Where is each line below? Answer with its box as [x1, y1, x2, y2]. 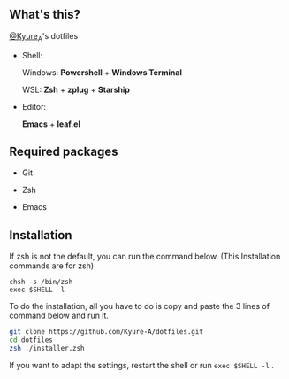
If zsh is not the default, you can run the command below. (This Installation [9, 251, 281, 262]
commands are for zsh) [9, 260, 95, 271]
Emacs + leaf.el [21, 119, 81, 129]
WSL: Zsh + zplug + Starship [21, 84, 131, 95]
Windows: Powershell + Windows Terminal [21, 66, 183, 78]
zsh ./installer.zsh [9, 344, 86, 352]
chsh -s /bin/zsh [9, 278, 73, 287]
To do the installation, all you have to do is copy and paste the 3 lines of [9, 301, 270, 312]
